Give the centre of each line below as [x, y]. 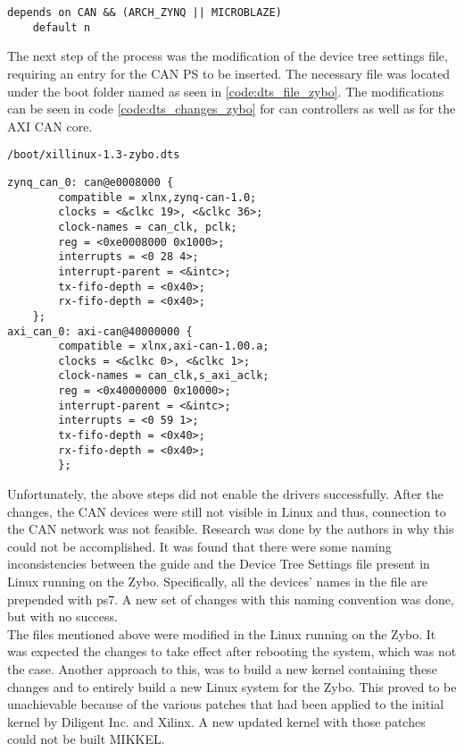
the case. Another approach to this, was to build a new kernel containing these [222, 669]
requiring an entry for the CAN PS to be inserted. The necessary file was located [229, 73]
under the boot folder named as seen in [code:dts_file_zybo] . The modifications [226, 91]
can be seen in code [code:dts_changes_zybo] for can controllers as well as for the [232, 109]
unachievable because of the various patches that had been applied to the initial [226, 704]
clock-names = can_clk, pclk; [148, 227]
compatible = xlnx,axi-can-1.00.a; [164, 346]
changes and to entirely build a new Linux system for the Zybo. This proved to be [232, 686]
